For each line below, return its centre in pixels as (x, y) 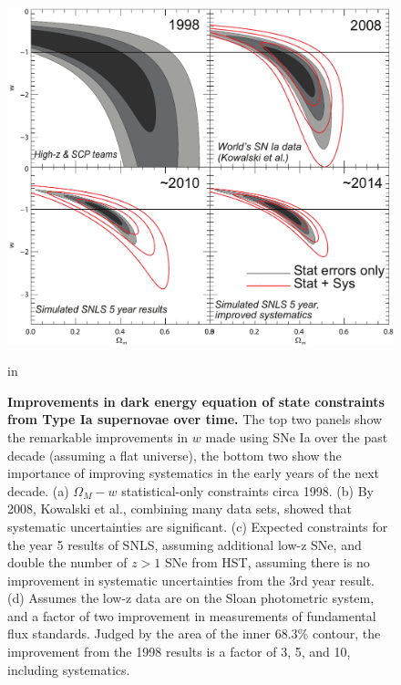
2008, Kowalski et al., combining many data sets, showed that (180, 509)
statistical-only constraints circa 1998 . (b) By (247, 490)
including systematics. (69, 669)
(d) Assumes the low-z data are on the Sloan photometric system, (191, 598)
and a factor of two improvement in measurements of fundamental (192, 615)
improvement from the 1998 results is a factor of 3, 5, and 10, (179, 652)
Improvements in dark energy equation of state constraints (196, 401)
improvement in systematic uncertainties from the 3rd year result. (191, 580)
